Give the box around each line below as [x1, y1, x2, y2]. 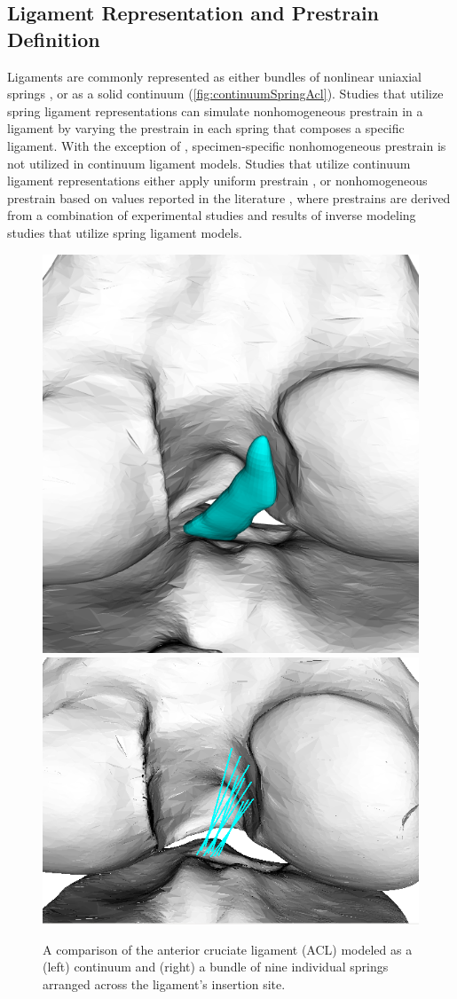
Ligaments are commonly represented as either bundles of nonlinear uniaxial [7, 67, 422, 85]
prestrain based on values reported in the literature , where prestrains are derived [7, 188, 451, 207]
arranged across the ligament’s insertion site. [43, 974, 286, 993]
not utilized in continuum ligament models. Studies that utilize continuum [7, 153, 411, 172]
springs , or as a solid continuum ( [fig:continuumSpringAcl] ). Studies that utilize [7, 84, 444, 103]
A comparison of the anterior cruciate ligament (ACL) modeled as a [43, 940, 413, 958]
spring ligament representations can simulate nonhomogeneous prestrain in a [7, 101, 423, 120]
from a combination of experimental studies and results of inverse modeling [7, 206, 416, 224]
